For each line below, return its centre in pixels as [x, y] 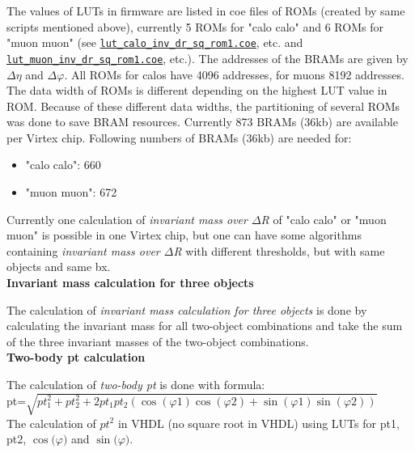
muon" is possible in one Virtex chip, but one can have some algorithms [184, 235]
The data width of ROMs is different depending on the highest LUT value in [197, 90]
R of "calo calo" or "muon [324, 219]
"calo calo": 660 [63, 165]
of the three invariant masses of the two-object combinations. [158, 341]
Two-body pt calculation [76, 357]
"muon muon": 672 [71, 192]
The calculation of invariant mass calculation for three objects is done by [187, 309]
